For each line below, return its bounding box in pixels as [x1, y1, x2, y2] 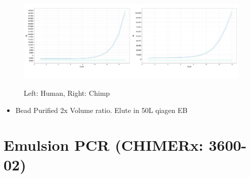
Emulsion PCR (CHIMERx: [4, 134, 204, 155]
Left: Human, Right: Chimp [24, 88, 110, 98]
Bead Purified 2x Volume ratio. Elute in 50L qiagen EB [15, 104, 188, 115]
